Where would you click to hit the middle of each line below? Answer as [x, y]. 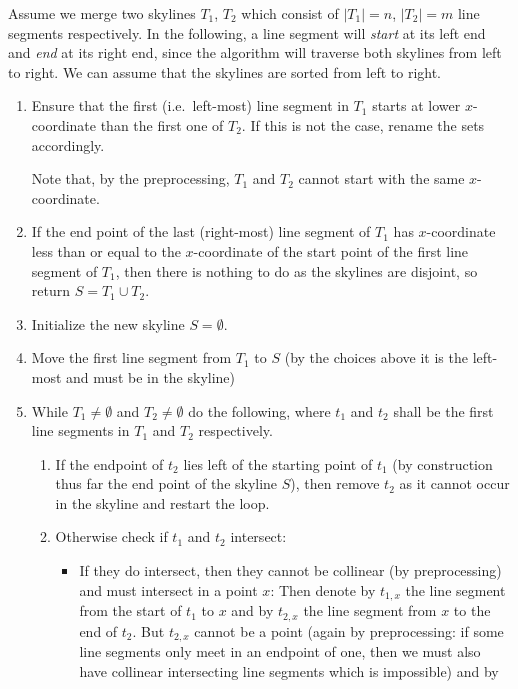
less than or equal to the [106, 250]
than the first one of [162, 124]
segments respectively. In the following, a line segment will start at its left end [247, 32]
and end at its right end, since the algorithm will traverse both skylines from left [255, 52]
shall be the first [443, 410]
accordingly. [68, 144]
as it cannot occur [454, 483]
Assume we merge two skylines [102, 13]
